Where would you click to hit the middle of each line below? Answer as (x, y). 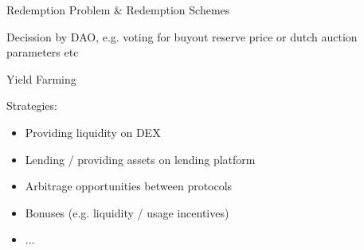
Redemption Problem (59, 10)
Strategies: (32, 105)
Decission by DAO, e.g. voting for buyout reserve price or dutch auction (182, 36)
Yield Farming (41, 78)
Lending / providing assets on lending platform (140, 159)
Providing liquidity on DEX (93, 132)
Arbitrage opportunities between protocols (129, 186)
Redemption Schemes (178, 10)
